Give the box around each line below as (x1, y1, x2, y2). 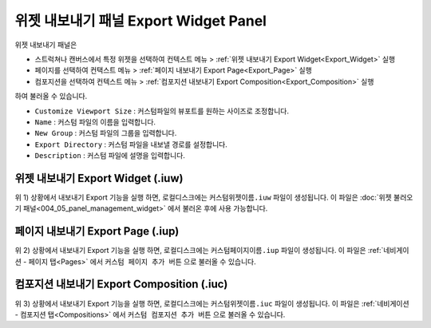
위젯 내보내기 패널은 (14, 40, 77, 49)
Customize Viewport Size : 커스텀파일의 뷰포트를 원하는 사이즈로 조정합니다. (34, 106, 289, 116)
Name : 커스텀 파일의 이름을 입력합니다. (34, 117, 156, 127)
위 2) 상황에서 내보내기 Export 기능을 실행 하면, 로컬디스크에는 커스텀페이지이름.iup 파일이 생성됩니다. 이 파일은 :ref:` (14, 246, 384, 255)
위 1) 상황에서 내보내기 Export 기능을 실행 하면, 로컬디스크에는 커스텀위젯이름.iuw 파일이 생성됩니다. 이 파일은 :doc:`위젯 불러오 (14, 192, 413, 202)
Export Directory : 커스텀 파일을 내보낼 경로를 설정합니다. (34, 140, 227, 149)
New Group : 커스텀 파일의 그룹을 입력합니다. (34, 128, 177, 138)
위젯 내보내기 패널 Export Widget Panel (14, 12, 267, 30)
